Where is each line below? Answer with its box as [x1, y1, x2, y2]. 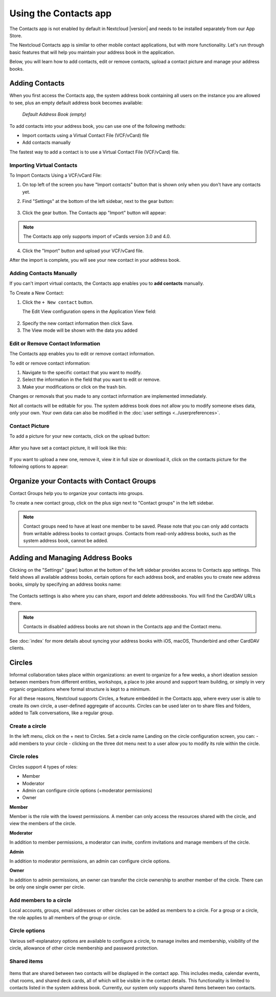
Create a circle [9, 722, 47, 730]
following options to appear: [9, 463, 68, 470]
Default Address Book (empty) [22, 111, 86, 118]
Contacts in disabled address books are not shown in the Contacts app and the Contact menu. [23, 624, 222, 630]
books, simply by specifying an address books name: [9, 581, 122, 587]
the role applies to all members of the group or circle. [9, 914, 122, 920]
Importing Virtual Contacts [9, 162, 78, 169]
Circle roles [9, 753, 39, 760]
